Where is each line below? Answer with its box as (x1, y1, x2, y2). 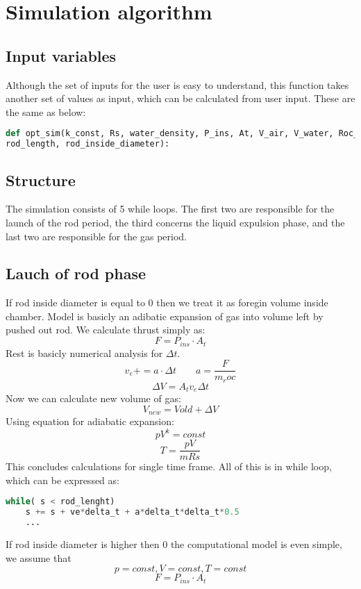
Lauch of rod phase (6, 263, 146, 284)
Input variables (6, 44, 117, 66)
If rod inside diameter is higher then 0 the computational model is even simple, (6, 537, 342, 551)
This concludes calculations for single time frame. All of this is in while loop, (6, 459, 332, 474)
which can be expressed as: (6, 472, 119, 487)
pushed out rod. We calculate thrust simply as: (6, 322, 205, 337)
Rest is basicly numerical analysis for (6, 345, 163, 360)
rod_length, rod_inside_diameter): (6, 139, 170, 149)
